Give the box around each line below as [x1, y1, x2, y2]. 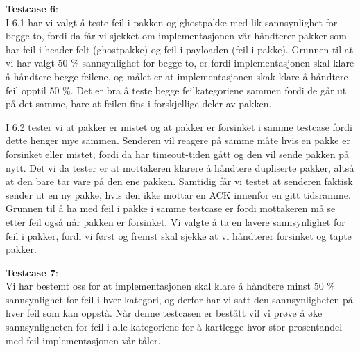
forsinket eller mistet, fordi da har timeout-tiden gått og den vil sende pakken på [6, 146, 350, 161]
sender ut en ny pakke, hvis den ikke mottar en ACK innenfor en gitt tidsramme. [6, 187, 351, 202]
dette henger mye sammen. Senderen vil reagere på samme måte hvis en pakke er [6, 133, 350, 148]
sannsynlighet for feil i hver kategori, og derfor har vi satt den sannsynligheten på [6, 292, 353, 306]
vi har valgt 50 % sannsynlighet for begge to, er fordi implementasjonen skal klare [6, 55, 354, 70]
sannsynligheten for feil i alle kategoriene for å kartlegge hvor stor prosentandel [6, 319, 343, 334]
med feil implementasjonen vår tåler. [6, 333, 161, 347]
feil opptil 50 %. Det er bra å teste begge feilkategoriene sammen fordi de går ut [6, 82, 347, 97]
